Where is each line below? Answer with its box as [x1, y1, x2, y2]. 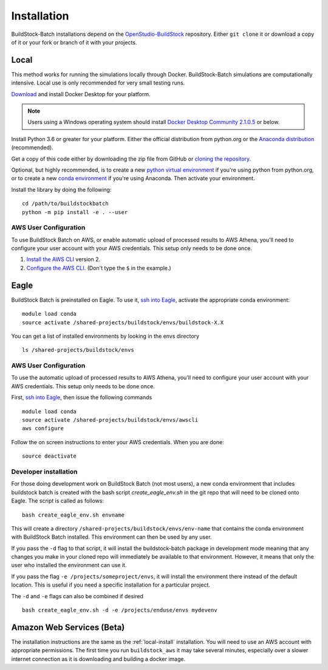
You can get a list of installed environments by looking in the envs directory [11, 332, 200, 340]
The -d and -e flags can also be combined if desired [11, 592, 144, 599]
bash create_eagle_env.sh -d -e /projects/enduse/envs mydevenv [22, 607, 218, 614]
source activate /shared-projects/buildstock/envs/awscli [22, 417, 199, 424]
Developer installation [11, 467, 78, 476]
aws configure [22, 425, 64, 432]
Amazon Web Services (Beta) [11, 622, 125, 632]
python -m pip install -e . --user [22, 209, 128, 215]
